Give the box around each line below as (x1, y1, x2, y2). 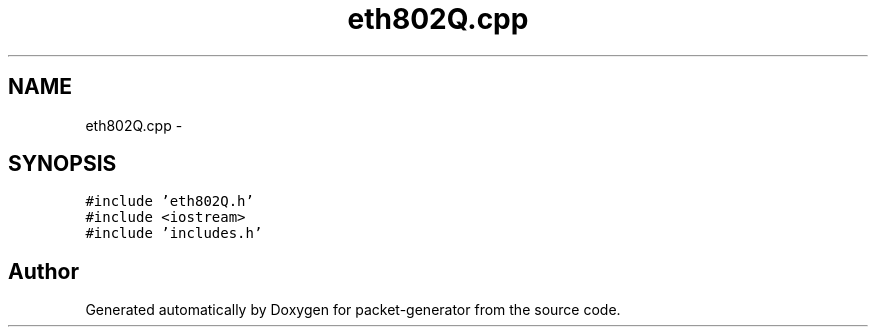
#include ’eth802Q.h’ (85, 193, 254, 210)
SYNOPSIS (8, 151, 117, 177)
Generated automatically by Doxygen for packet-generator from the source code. (85, 301, 621, 319)
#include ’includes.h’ (85, 225, 263, 242)
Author (8, 258, 79, 284)
